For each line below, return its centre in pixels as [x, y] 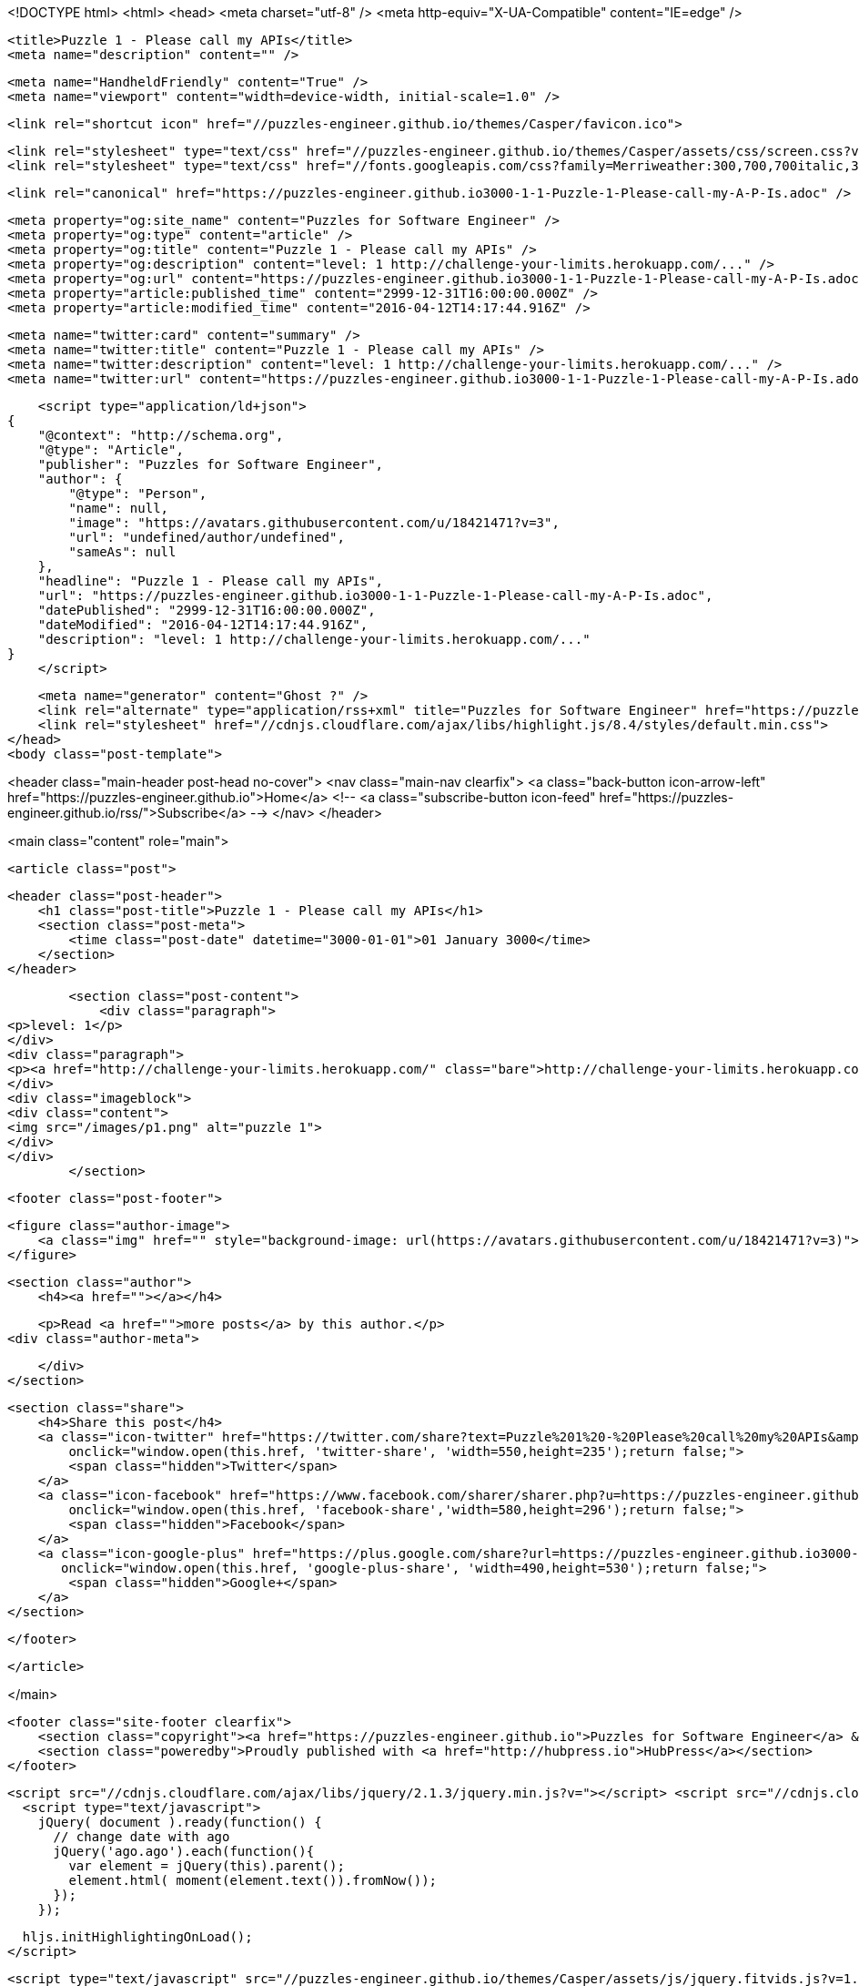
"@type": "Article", [111, 450]
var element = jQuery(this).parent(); [207, 1866]
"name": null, [119, 508]
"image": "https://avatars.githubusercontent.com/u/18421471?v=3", [314, 523]
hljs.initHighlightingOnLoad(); [137, 1937]
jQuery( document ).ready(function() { [180, 1822]
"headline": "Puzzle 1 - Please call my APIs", [211, 581]
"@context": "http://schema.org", [161, 435]
